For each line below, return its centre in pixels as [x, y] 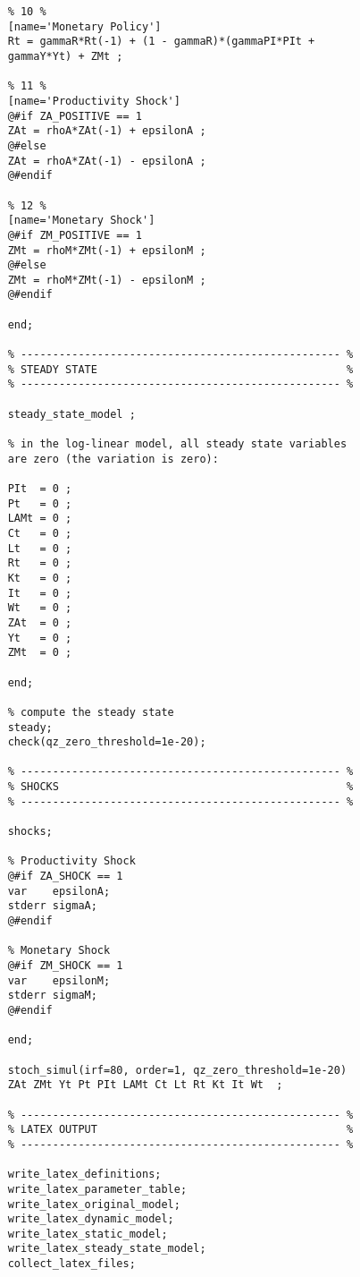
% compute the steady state [91, 712]
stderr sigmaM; [52, 996]
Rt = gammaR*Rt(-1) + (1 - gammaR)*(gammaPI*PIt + [161, 42]
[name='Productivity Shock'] [94, 101]
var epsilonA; [59, 891]
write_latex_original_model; [94, 1204]
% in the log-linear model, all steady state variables [177, 444]
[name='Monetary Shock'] [81, 221]
